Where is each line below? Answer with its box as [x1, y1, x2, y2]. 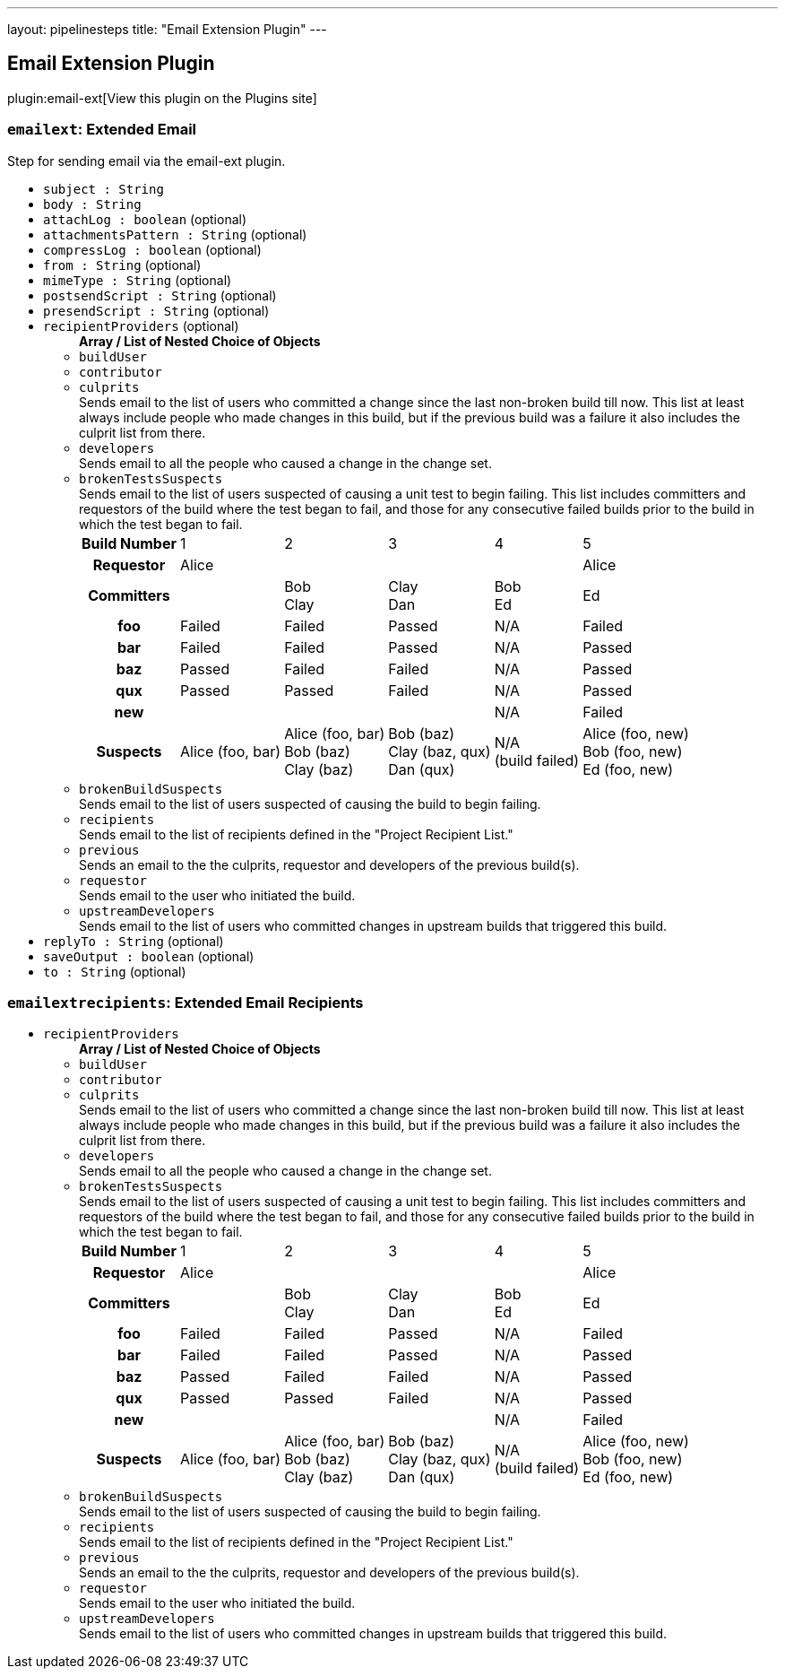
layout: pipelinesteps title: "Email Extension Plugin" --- [7, 22, 327, 37]
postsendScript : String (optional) [43, 287, 277, 303]
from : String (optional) [43, 256, 202, 273]
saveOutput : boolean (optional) [43, 948, 254, 964]
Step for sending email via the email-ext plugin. [7, 152, 286, 169]
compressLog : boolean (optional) [43, 241, 262, 257]
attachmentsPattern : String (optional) [43, 226, 307, 242]
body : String [43, 196, 142, 212]
